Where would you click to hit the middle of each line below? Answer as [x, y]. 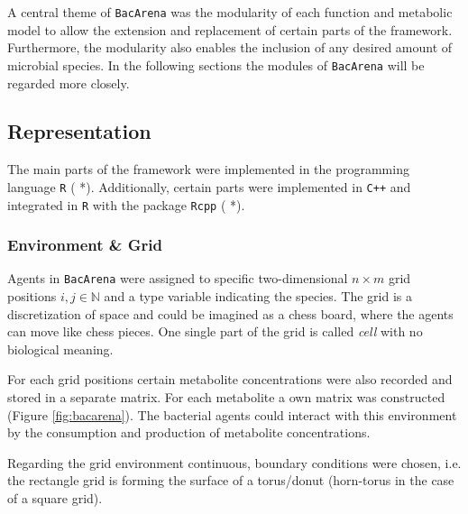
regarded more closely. [69, 83]
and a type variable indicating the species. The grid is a [258, 296]
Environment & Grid [85, 245]
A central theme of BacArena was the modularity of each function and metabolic [230, 12]
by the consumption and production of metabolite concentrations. [189, 432]
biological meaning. [60, 349]
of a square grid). [55, 498]
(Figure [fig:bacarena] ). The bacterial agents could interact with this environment [232, 414]
